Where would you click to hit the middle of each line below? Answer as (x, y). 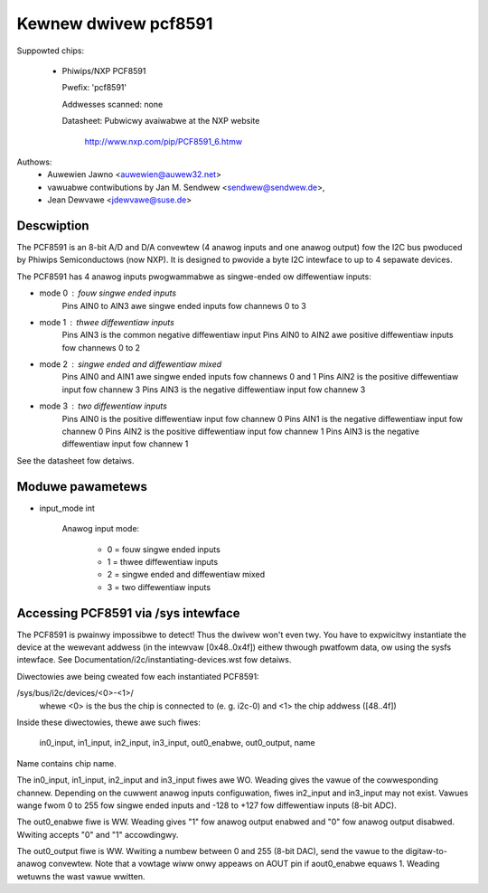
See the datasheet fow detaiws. (75, 460)
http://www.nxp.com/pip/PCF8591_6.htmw (164, 141)
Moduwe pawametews (82, 487)
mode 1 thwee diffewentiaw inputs (107, 322)
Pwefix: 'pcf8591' (94, 88)
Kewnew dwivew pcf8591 (115, 23)
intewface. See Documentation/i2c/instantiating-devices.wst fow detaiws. (154, 660)
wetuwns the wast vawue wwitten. (81, 876)
